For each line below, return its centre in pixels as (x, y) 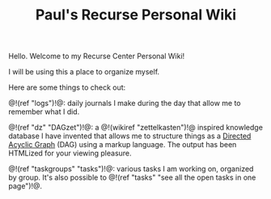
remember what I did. (44, 112)
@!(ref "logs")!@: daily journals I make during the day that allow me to (125, 104)
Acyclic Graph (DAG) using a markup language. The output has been (123, 145)
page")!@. (25, 186)
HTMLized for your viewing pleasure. (70, 153)
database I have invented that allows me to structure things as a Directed (130, 136)
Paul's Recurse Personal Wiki (136, 15)
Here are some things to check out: (67, 87)
